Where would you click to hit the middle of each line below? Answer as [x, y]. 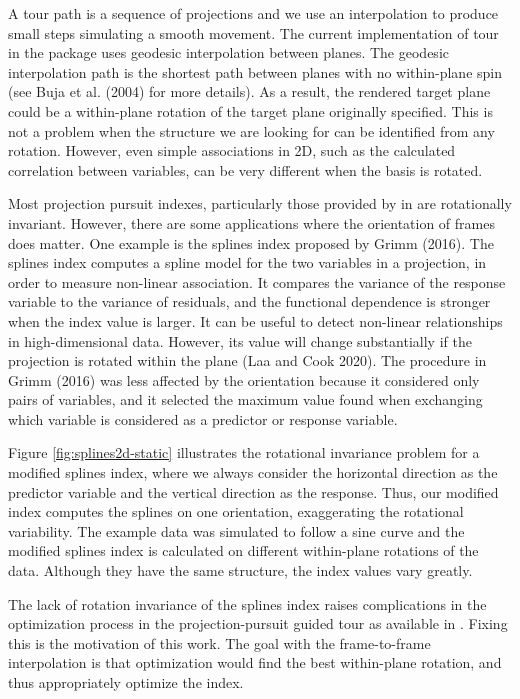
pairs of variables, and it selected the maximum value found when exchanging [245, 399]
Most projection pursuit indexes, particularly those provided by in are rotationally [260, 203]
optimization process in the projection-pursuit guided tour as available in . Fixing [258, 623]
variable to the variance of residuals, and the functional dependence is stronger [249, 301]
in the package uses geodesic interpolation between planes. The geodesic [228, 52]
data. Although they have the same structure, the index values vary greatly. [240, 570]
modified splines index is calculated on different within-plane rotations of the [243, 550]
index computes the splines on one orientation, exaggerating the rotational [236, 511]
